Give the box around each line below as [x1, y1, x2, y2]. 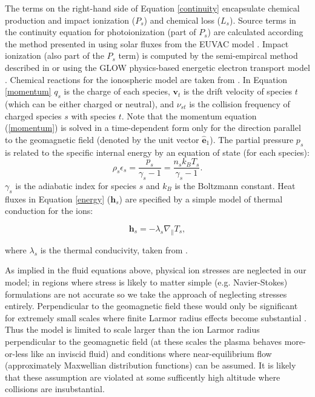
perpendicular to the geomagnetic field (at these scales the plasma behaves [5, 335, 282, 347]
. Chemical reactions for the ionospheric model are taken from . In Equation [5, 73, 288, 85]
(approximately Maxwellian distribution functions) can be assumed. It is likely [5, 359, 296, 372]
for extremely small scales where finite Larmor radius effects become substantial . [5, 311, 307, 324]
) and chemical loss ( [144, 13, 221, 26]
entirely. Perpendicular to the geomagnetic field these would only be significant [5, 299, 298, 312]
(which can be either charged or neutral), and [5, 97, 174, 110]
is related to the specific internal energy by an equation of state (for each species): [5, 145, 310, 158]
